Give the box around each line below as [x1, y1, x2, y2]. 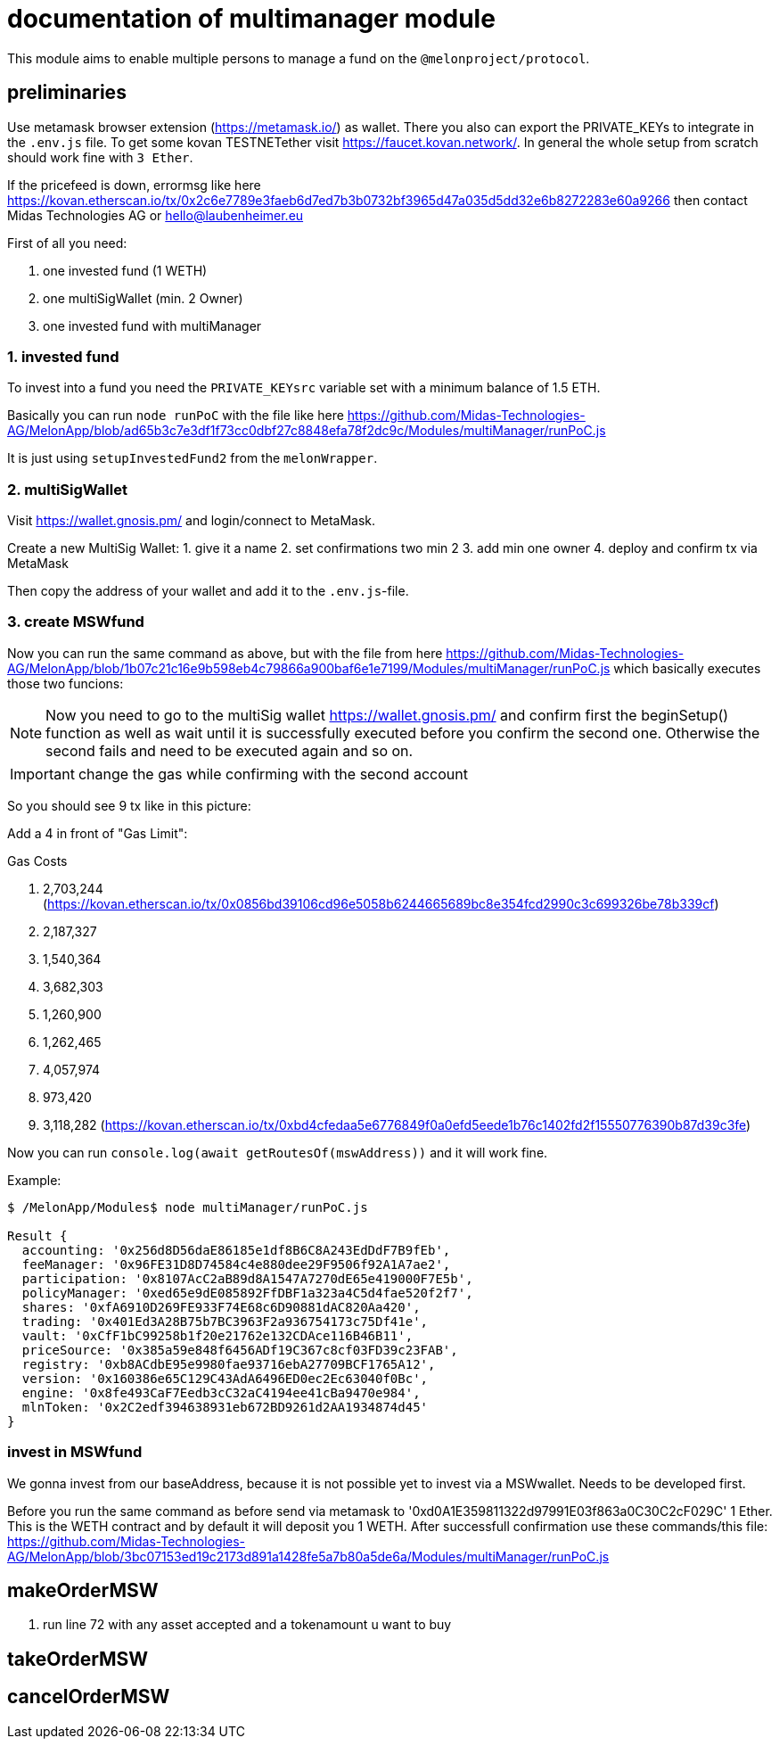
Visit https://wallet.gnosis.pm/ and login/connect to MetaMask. [7, 513, 376, 529]
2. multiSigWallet [7, 480, 127, 498]
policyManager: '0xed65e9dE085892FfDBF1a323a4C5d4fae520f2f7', [21, 1285, 473, 1300]
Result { [7, 1228, 68, 1243]
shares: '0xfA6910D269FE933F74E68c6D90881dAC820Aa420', [21, 1299, 421, 1314]
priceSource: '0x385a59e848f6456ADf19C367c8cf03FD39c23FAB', [21, 1342, 458, 1357]
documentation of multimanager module [7, 4, 496, 34]
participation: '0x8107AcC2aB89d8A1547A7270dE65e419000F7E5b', [21, 1271, 473, 1286]
